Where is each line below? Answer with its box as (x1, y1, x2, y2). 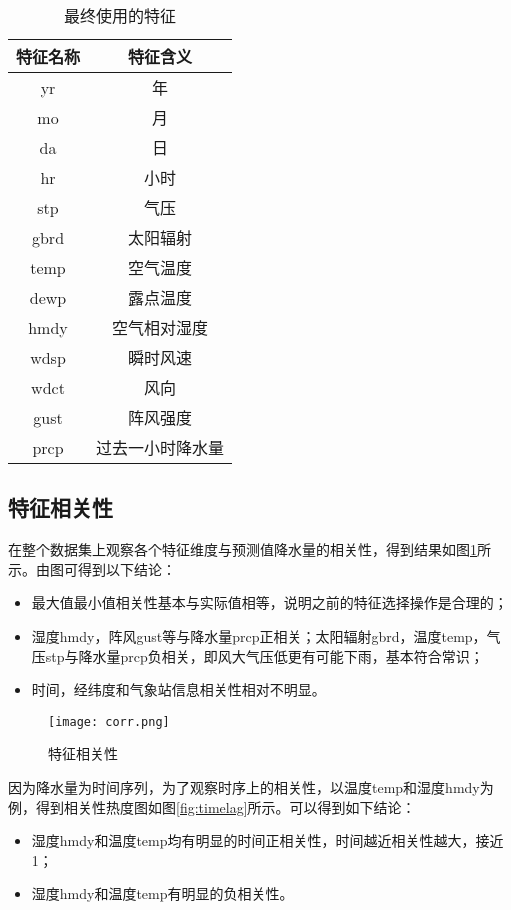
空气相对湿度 (112, 316, 209, 339)
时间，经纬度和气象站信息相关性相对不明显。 (31, 679, 326, 700)
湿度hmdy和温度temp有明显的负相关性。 (31, 883, 294, 904)
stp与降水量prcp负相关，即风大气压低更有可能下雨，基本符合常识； (45, 645, 484, 666)
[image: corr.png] (48, 714, 170, 729)
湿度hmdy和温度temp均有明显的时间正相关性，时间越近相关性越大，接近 (31, 830, 504, 851)
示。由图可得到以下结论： (8, 558, 176, 579)
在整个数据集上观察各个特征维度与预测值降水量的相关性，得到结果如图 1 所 (8, 539, 491, 560)
